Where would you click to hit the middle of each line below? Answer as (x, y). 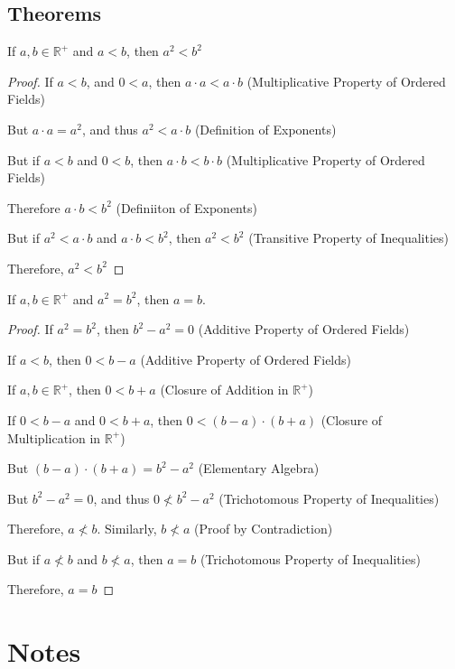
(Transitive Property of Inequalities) (348, 238)
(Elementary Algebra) (259, 468)
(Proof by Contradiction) (264, 529)
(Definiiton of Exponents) (186, 207)
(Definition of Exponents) (265, 129)
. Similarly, (127, 529)
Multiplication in (54, 437)
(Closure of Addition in (224, 390)
